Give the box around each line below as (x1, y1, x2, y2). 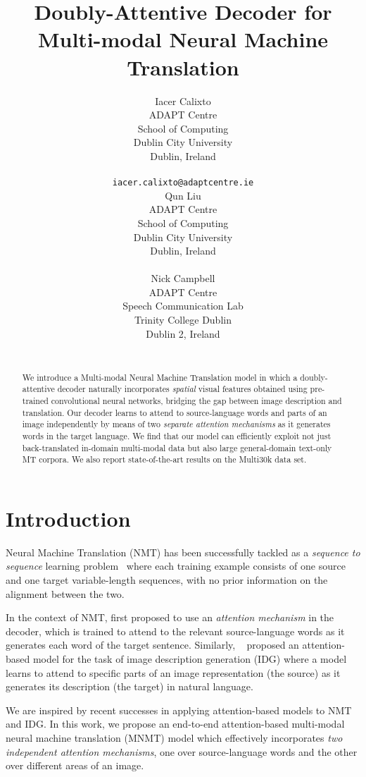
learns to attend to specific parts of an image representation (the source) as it (6, 665, 341, 680)
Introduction (6, 503, 131, 532)
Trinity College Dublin (134, 312, 232, 327)
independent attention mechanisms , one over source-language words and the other (6, 744, 358, 759)
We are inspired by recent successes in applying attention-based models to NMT (6, 702, 352, 717)
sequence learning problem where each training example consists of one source (6, 558, 346, 573)
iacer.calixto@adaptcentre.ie (112, 178, 254, 188)
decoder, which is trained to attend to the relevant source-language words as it (6, 623, 345, 638)
